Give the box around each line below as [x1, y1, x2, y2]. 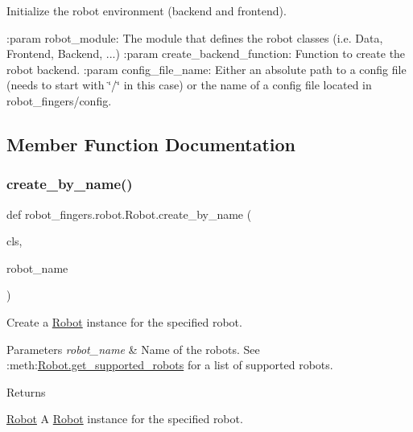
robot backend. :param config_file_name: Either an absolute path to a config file [6, 60, 407, 77]
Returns [6, 383, 46, 400]
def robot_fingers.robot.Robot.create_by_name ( [6, 205, 252, 222]
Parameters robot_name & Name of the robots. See [6, 340, 260, 357]
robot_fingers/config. [6, 92, 112, 109]
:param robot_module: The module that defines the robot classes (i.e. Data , [6, 29, 383, 46]
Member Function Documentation [6, 131, 296, 156]
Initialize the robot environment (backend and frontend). [6, 2, 287, 19]
